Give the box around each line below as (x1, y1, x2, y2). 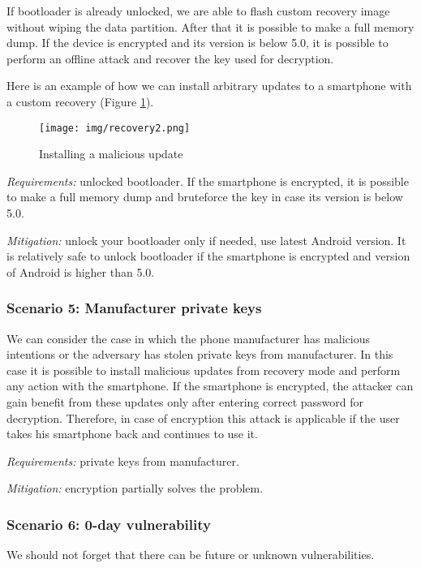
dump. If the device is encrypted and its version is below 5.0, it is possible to (6, 34, 389, 51)
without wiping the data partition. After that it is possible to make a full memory (6, 18, 415, 35)
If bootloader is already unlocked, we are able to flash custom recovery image (6, 2, 390, 19)
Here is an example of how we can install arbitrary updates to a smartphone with (6, 77, 412, 94)
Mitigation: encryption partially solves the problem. (6, 480, 264, 497)
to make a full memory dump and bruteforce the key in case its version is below (6, 188, 403, 205)
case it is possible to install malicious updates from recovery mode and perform (6, 361, 401, 378)
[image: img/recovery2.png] (39, 122, 191, 134)
